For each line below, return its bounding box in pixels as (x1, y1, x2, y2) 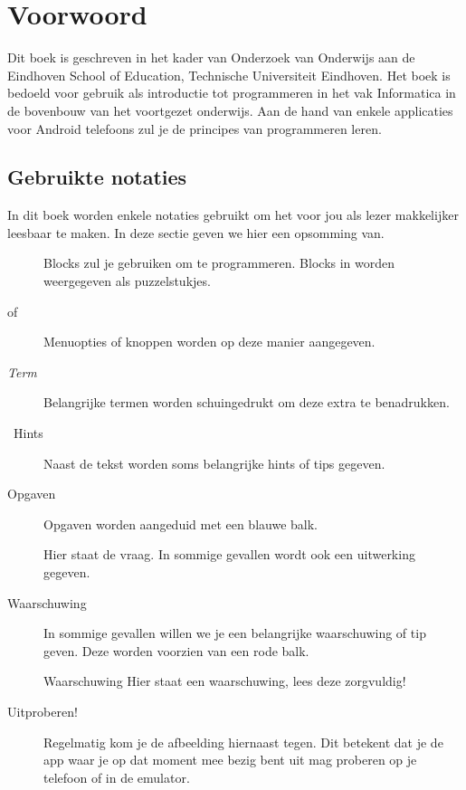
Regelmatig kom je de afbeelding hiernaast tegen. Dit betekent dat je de (43, 732, 443, 751)
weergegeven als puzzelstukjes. (43, 271, 211, 290)
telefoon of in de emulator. (43, 767, 190, 786)
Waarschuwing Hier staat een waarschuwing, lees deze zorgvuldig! (43, 671, 406, 690)
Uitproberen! (7, 701, 78, 720)
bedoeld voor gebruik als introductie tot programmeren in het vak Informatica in (7, 83, 456, 102)
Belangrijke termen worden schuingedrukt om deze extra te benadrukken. (43, 393, 450, 412)
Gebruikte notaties (7, 163, 187, 191)
